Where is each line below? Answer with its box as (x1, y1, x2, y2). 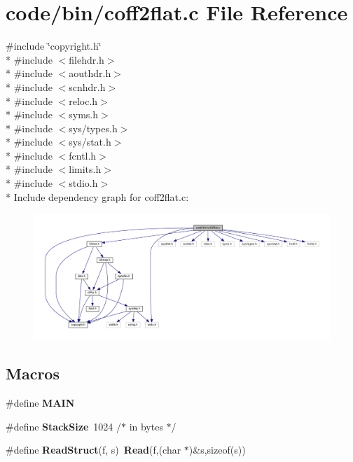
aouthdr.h (69, 66, 111, 80)
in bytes (129, 419, 163, 433)
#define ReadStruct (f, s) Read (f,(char (6, 442, 181, 457)
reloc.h (69, 93, 98, 108)
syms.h (69, 107, 98, 122)
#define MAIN (6, 395, 75, 410)
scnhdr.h (69, 79, 106, 94)
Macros (6, 363, 60, 384)
